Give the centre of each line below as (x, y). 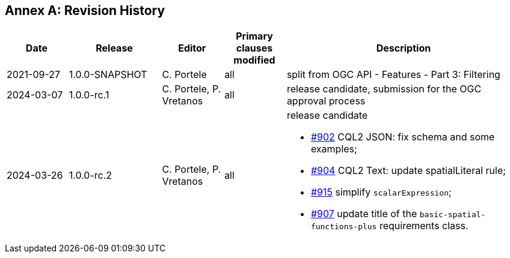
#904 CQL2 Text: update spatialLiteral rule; (408, 171)
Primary (254, 36)
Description (404, 48)
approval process (326, 101)
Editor (192, 48)
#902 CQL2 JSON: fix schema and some (403, 137)
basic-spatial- (453, 215)
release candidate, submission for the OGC (384, 89)
